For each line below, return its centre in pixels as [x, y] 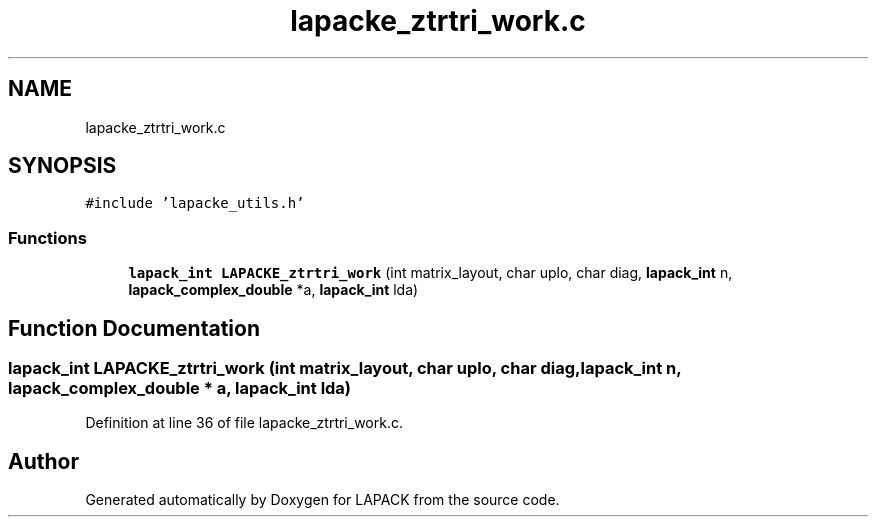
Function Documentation [134, 328]
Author [43, 461]
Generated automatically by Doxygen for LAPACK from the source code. [322, 500]
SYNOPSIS [62, 166]
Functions [47, 237]
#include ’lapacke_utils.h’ [195, 203]
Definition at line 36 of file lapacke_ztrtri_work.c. [244, 423]
